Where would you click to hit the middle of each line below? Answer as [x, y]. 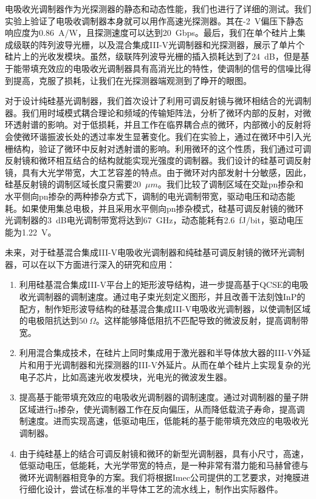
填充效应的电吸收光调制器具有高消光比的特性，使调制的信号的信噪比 [166, 68]
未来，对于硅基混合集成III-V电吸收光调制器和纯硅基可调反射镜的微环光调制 [155, 252]
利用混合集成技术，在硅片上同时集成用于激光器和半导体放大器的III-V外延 [165, 353]
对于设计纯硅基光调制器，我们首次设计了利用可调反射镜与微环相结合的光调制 [158, 101]
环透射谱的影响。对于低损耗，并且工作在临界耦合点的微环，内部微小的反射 [154, 124]
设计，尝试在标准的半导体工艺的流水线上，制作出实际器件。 [164, 489]
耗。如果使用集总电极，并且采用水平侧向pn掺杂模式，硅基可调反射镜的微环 [154, 208]
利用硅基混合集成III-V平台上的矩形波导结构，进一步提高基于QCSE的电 [160, 284]
